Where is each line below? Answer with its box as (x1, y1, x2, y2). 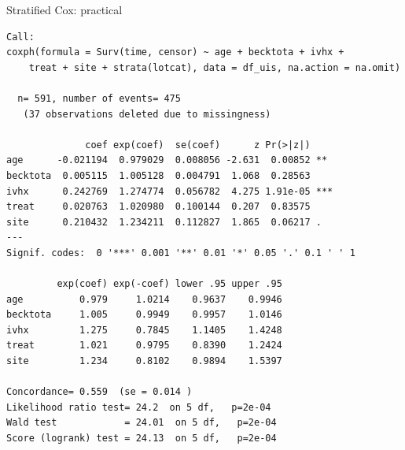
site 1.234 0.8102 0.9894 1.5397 (6, 355, 282, 367)
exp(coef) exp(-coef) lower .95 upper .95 (57, 278, 282, 290)
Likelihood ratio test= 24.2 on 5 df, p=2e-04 (6, 401, 271, 413)
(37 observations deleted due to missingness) (23, 108, 271, 120)
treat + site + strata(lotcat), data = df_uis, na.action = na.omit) (28, 61, 401, 73)
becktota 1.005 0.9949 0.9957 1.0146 (6, 309, 282, 321)
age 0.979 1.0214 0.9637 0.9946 (6, 293, 282, 305)
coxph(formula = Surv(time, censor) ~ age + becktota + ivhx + (6, 46, 344, 58)
